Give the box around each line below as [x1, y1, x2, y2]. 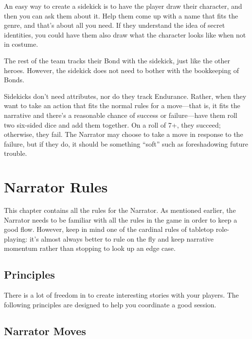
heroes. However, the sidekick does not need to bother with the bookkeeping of [4, 65, 239, 75]
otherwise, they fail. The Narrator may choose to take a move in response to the [4, 129, 243, 139]
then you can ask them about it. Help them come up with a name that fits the [4, 10, 238, 20]
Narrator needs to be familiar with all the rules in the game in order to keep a [4, 214, 237, 225]
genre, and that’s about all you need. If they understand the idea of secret [4, 20, 225, 30]
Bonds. [4, 75, 24, 85]
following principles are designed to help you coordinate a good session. [4, 299, 216, 309]
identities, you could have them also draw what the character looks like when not [4, 29, 246, 39]
